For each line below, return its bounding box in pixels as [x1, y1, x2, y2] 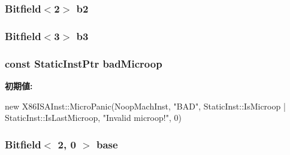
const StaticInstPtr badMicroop [5, 56, 162, 71]
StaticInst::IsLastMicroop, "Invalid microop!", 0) [5, 111, 182, 124]
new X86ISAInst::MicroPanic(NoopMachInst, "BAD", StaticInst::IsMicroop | [5, 99, 286, 112]
